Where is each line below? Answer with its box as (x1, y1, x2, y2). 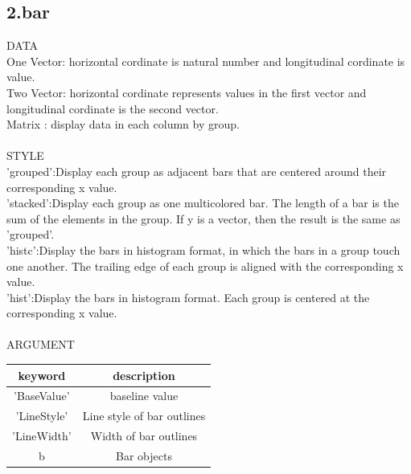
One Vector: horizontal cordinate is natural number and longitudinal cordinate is (6, 52, 405, 69)
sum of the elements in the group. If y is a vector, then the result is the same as (6, 210, 401, 227)
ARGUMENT (6, 336, 75, 353)
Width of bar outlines (90, 427, 198, 444)
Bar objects (116, 447, 172, 464)
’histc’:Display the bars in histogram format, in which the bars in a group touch (6, 241, 401, 258)
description (113, 366, 175, 383)
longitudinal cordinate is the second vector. (6, 100, 219, 116)
